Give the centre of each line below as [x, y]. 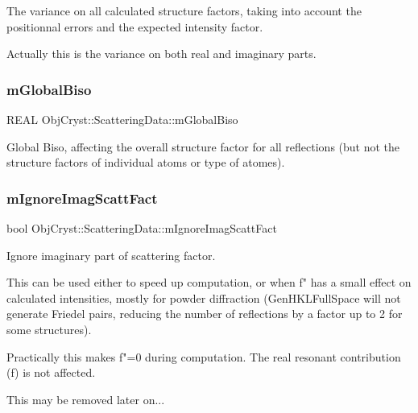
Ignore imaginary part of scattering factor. [111, 255]
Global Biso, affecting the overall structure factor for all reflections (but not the [203, 146]
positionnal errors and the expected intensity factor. [135, 26]
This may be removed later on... [86, 399]
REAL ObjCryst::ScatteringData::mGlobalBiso [122, 119]
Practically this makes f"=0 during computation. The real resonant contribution [204, 356]
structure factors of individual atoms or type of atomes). [146, 162]
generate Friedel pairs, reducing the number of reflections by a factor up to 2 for [205, 314]
